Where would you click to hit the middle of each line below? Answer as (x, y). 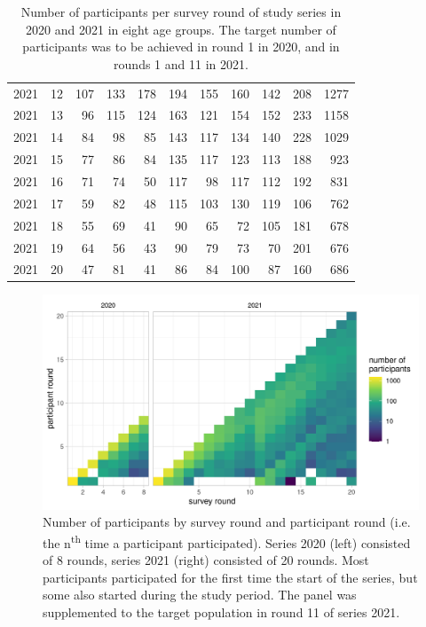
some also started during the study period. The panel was (200, 595)
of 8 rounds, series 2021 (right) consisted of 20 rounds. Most (206, 560)
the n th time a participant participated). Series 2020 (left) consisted (227, 541)
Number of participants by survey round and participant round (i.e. (227, 522)
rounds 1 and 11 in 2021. (181, 63)
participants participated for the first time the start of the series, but (230, 577)
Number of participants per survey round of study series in (181, 12)
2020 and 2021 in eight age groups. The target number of (181, 29)
